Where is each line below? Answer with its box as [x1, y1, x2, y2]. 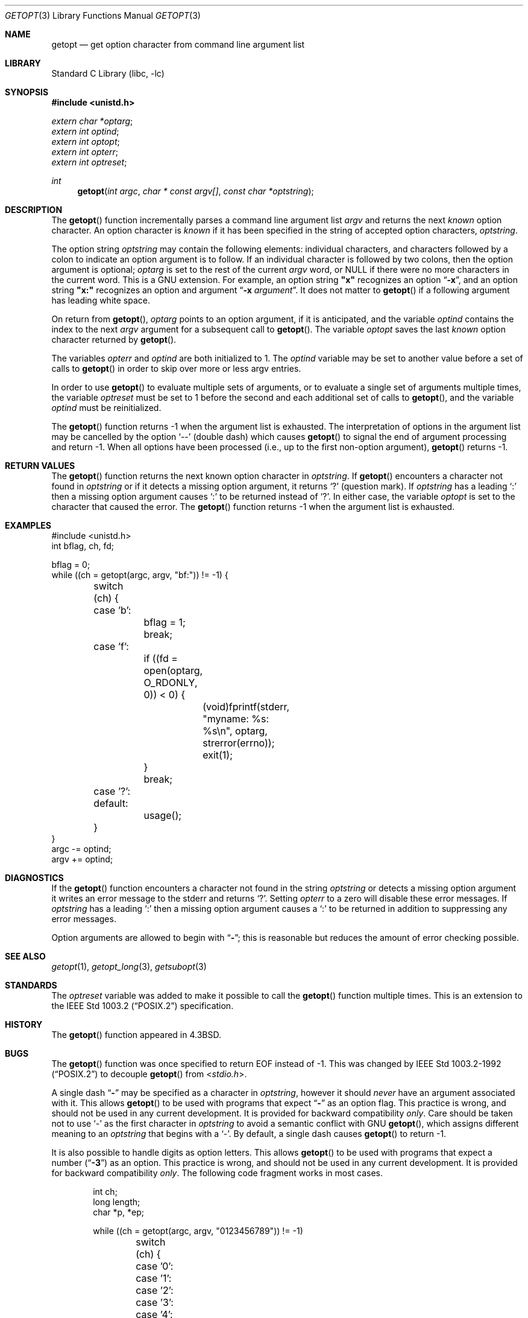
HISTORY [5, 1019, 43, 1030]
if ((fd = [143, 652, 178, 664]
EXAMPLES [5, 520, 51, 530]
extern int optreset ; [51, 157, 127, 167]
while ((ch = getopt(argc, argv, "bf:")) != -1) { [51, 570, 228, 580]
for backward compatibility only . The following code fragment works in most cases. [51, 1168, 383, 1178]
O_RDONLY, [143, 677, 198, 689]
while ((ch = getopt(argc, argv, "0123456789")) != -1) [93, 1226, 303, 1236]
